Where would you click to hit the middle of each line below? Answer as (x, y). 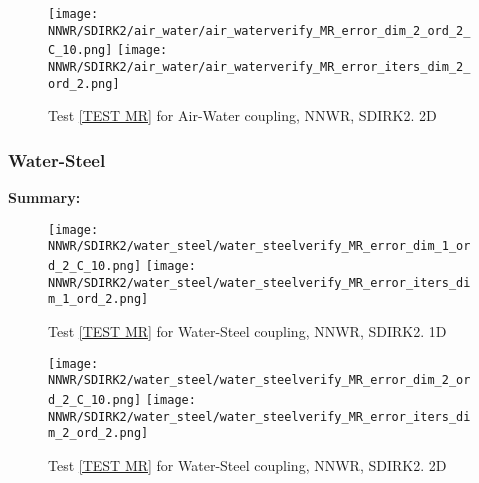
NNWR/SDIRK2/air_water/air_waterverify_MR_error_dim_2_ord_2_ (259, 30)
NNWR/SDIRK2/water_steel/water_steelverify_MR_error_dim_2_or (259, 380)
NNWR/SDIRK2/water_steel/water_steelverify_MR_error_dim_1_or (259, 246)
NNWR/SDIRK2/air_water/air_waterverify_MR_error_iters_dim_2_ (259, 66)
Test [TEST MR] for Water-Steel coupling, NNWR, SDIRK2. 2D (247, 464)
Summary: (44, 197)
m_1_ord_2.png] (98, 299)
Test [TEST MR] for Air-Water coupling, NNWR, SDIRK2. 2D (242, 115)
